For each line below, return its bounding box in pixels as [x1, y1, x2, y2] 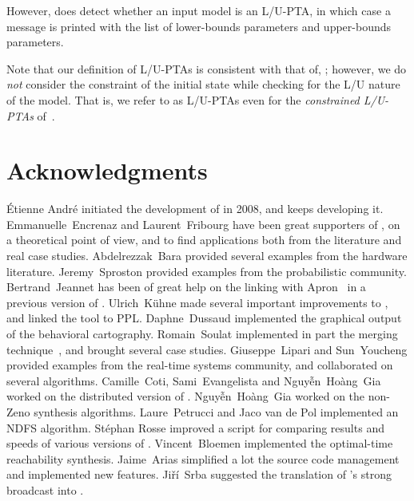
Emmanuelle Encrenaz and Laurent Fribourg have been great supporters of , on [6, 215, 400, 232]
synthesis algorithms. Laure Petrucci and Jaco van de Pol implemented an [34, 404, 399, 420]
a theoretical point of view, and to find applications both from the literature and [6, 231, 402, 248]
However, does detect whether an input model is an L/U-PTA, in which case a [6, 2, 391, 18]
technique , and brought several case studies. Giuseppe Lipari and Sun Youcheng [6, 341, 408, 357]
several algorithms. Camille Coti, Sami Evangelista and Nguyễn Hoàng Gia [6, 372, 381, 389]
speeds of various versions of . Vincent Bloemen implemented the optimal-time [6, 435, 393, 452]
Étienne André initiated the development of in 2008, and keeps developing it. [6, 200, 384, 217]
